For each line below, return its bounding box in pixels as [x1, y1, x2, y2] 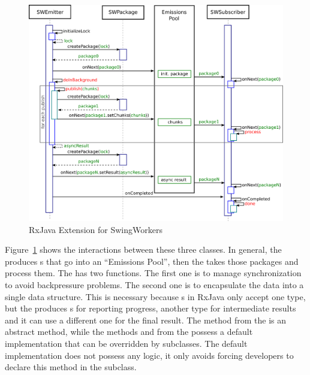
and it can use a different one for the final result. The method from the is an [5, 313, 286, 326]
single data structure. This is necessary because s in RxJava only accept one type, [5, 290, 306, 303]
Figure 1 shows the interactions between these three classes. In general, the [5, 243, 282, 256]
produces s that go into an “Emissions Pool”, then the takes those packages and [5, 255, 299, 267]
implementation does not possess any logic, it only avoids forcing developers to [5, 349, 294, 361]
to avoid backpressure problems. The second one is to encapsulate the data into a [5, 278, 304, 291]
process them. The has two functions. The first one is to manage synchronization [5, 267, 302, 279]
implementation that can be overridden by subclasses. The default [5, 337, 248, 349]
